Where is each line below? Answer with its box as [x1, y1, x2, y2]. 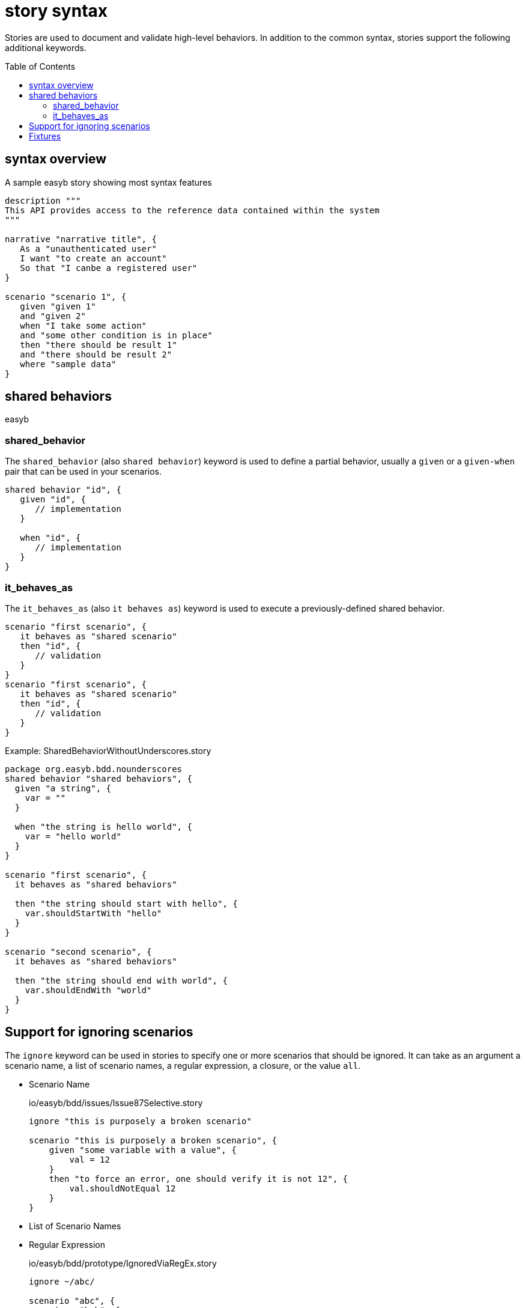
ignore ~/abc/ [29, 1276, 95, 1286]
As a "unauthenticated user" [20, 243, 157, 254]
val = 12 [69, 1154, 110, 1164]
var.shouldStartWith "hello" [25, 908, 162, 918]
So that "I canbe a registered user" [20, 263, 198, 273]
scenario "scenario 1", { [5, 291, 127, 302]
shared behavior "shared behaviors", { [5, 773, 192, 783]
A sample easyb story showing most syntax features [5, 177, 212, 187]
